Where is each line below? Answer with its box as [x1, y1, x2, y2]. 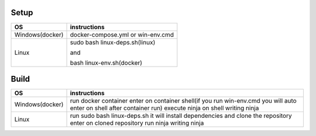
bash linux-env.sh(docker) [70, 58, 143, 67]
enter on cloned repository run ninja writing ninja [70, 119, 204, 127]
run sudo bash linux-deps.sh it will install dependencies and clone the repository [70, 111, 292, 120]
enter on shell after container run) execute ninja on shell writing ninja [70, 104, 259, 112]
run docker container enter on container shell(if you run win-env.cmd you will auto [70, 97, 297, 105]
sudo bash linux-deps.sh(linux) [70, 38, 156, 46]
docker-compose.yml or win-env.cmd [70, 30, 174, 39]
